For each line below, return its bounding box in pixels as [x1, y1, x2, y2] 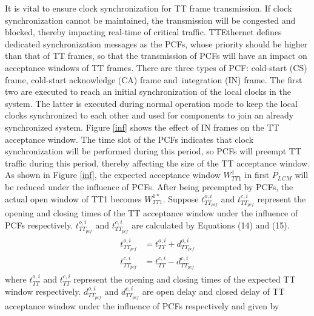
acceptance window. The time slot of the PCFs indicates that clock [5, 132, 254, 145]
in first [244, 168, 270, 181]
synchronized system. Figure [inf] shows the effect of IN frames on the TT [5, 120, 279, 133]
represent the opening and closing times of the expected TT [73, 273, 296, 286]
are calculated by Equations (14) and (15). [132, 218, 290, 231]
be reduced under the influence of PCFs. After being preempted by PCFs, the [5, 180, 293, 193]
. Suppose [162, 192, 199, 205]
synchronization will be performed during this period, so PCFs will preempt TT [5, 145, 302, 157]
